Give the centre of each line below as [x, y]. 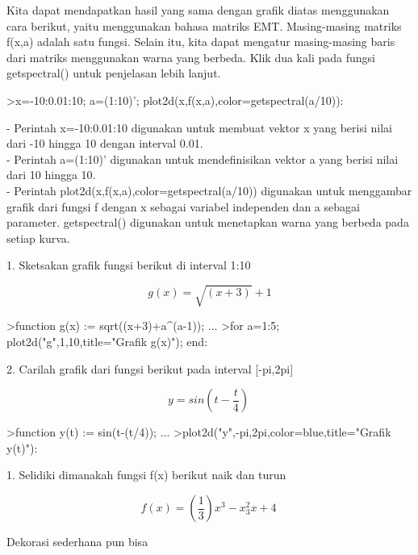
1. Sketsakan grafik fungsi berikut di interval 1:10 [129, 265]
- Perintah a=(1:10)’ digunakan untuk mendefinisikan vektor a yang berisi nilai [203, 159]
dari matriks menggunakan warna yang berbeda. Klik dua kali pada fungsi [191, 57]
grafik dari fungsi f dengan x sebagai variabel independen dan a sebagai [183, 206]
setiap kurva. [38, 238]
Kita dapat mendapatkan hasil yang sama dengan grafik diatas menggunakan [198, 10]
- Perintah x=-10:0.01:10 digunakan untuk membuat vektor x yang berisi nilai [200, 127]
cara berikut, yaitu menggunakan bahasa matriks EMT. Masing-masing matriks [204, 25]
